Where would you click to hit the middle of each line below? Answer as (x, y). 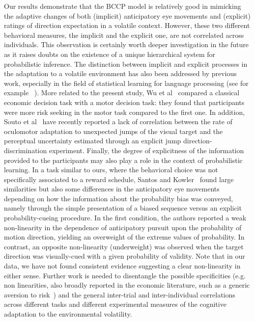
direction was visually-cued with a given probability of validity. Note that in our (125, 256)
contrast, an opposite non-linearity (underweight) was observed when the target (124, 246)
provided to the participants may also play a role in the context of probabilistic (123, 160)
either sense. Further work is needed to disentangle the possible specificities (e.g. (125, 275)
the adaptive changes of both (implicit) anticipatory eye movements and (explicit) (127, 15)
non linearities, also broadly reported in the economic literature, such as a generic (127, 285)
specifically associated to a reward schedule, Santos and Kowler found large (119, 179)
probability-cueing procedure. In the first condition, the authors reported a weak (125, 218)
